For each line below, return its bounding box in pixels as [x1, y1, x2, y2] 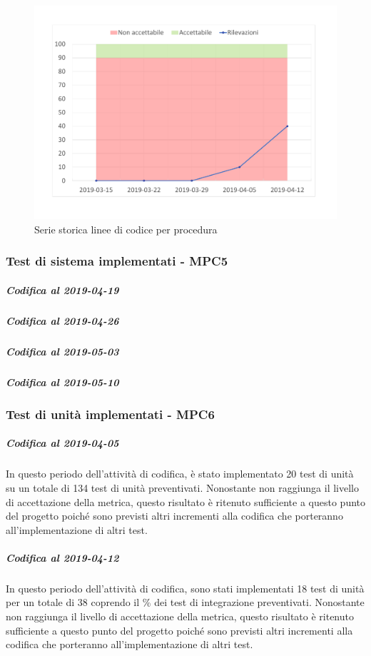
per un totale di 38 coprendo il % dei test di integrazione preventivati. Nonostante [6, 595, 365, 610]
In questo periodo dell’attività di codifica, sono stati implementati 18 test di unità [6, 580, 365, 595]
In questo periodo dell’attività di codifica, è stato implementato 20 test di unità [6, 466, 354, 481]
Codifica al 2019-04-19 [6, 282, 119, 297]
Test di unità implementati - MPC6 [6, 405, 215, 423]
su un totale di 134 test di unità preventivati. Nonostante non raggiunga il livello [6, 480, 360, 495]
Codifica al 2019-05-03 [6, 343, 119, 358]
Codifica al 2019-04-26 [6, 313, 119, 328]
